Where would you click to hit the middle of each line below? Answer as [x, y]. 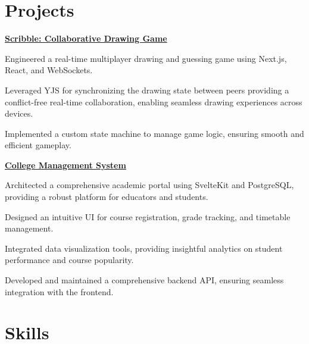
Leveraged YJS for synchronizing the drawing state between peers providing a [147, 90]
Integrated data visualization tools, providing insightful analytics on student [144, 248]
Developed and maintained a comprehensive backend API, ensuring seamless [144, 280]
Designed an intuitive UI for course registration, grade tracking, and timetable [148, 216]
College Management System [65, 165]
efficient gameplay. [38, 145]
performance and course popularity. [69, 260]
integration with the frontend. [59, 291]
